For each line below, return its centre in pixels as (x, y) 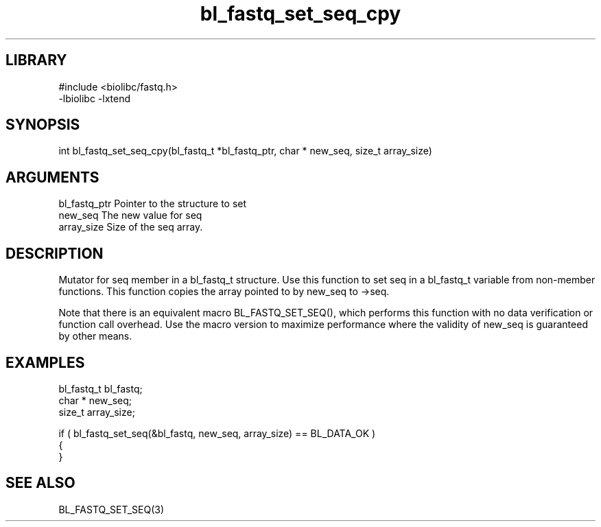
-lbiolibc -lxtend (95, 98)
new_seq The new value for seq (130, 215)
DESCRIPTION (55, 253)
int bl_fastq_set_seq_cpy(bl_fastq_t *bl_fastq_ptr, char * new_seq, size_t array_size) (245, 151)
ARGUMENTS (52, 177)
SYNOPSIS (43, 125)
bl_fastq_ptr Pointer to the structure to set (153, 204)
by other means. (95, 336)
